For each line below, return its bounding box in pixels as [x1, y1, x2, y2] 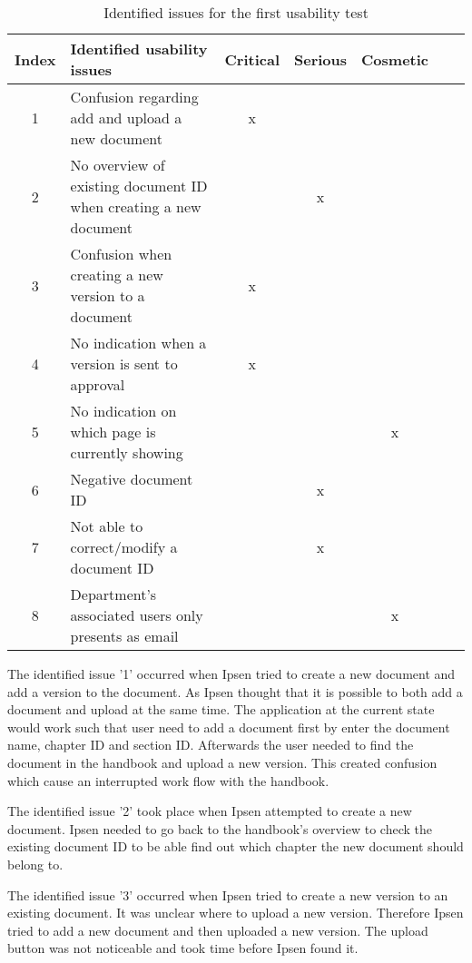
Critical [224, 48, 280, 70]
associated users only [70, 604, 203, 625]
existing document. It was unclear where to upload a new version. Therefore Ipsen [7, 903, 464, 922]
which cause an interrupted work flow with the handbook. [7, 771, 329, 790]
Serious [294, 48, 348, 70]
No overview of [70, 154, 165, 175]
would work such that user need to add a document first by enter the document [7, 717, 450, 736]
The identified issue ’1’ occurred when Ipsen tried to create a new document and [7, 664, 456, 683]
